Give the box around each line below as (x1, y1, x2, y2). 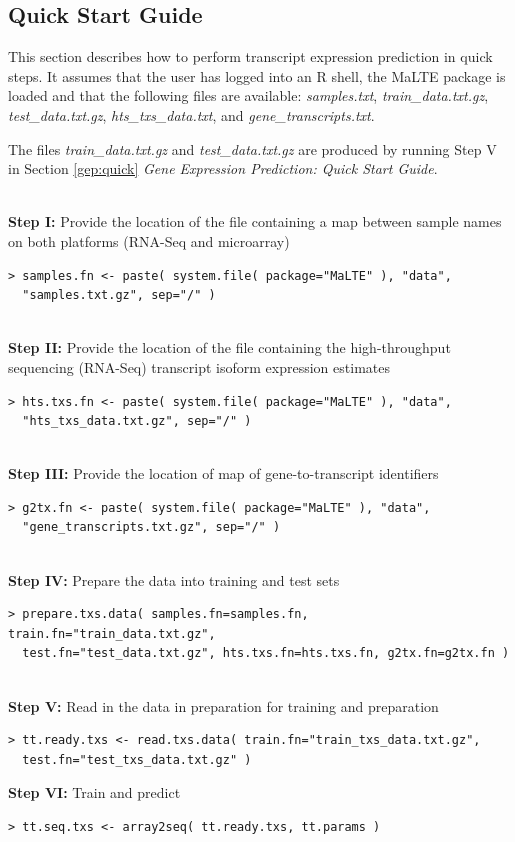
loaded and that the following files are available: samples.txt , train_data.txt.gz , (8, 85, 489, 106)
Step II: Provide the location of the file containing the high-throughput (8, 337, 451, 358)
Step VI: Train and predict (8, 782, 181, 803)
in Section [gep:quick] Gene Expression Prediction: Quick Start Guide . (8, 158, 438, 179)
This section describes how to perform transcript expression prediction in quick (8, 46, 493, 67)
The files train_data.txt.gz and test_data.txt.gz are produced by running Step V (8, 138, 497, 159)
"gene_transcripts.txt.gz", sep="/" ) (22, 520, 281, 535)
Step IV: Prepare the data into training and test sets (8, 569, 340, 590)
